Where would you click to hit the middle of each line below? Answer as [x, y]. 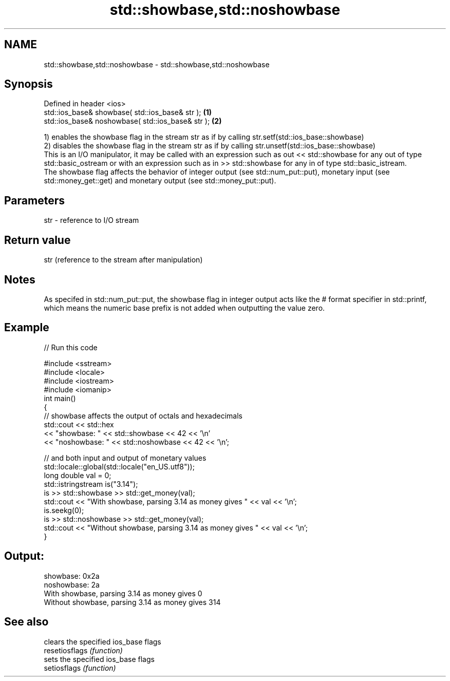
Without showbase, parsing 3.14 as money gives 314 [132, 602]
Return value [38, 240]
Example [27, 328]
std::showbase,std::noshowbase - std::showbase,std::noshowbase [157, 64]
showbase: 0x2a [72, 576]
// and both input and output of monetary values [125, 458]
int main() [60, 398]
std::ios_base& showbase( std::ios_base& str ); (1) [128, 112]
